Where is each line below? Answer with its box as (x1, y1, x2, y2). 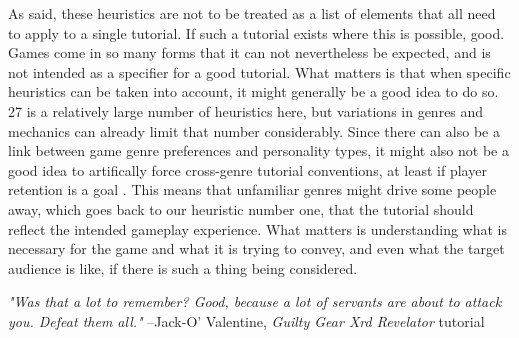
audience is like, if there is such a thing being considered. (8, 257, 358, 278)
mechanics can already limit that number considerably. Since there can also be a (8, 120, 500, 141)
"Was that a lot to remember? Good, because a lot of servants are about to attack (8, 291, 502, 312)
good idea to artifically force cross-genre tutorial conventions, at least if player (8, 159, 487, 180)
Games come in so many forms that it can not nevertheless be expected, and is (8, 42, 491, 63)
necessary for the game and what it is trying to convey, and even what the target (8, 238, 505, 259)
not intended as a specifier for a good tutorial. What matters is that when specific (8, 61, 511, 82)
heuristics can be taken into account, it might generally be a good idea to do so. (8, 81, 499, 102)
